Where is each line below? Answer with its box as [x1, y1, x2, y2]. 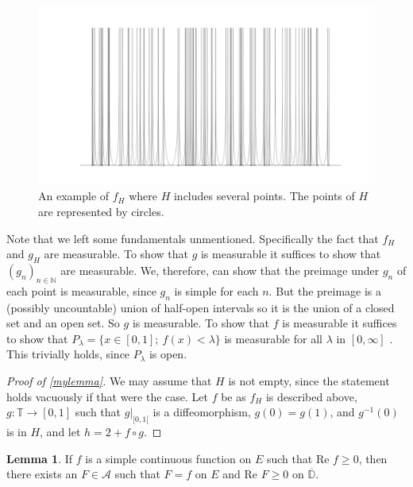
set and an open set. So [6, 315, 120, 331]
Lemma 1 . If [6, 450, 73, 466]
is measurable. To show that [132, 315, 270, 331]
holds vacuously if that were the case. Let [6, 388, 208, 404]
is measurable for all [224, 330, 322, 346]
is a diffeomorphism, [152, 404, 251, 420]
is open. [149, 346, 187, 362]
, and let [40, 423, 81, 439]
